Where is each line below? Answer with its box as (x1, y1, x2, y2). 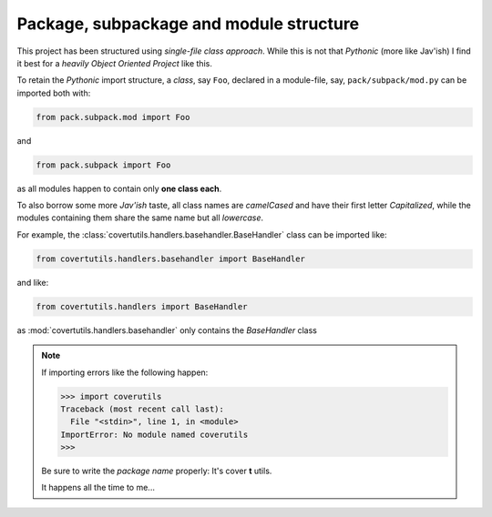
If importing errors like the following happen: (41, 367, 209, 378)
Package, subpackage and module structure (16, 14, 360, 34)
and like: (16, 277, 49, 288)
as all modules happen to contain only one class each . (16, 183, 222, 194)
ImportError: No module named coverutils (60, 429, 249, 440)
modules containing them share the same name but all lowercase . (16, 212, 264, 223)
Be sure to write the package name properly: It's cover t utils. (41, 465, 272, 477)
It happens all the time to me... (41, 482, 155, 493)
